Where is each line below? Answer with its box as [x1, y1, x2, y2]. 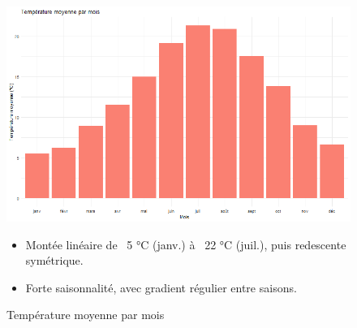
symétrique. [25, 252, 84, 269]
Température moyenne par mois [6, 306, 165, 323]
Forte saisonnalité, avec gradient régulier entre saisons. [25, 278, 297, 296]
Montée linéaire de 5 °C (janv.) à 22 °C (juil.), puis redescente [25, 235, 346, 252]
